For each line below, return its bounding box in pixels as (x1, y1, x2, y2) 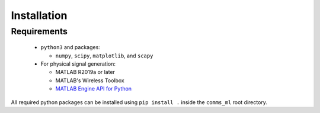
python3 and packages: (40, 44, 100, 51)
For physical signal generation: (40, 60, 116, 67)
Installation (11, 9, 68, 22)
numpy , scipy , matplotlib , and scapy (55, 52, 153, 59)
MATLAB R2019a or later (55, 69, 116, 76)
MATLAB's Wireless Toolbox (55, 77, 124, 84)
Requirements (11, 26, 68, 37)
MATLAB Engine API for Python (55, 85, 132, 92)
